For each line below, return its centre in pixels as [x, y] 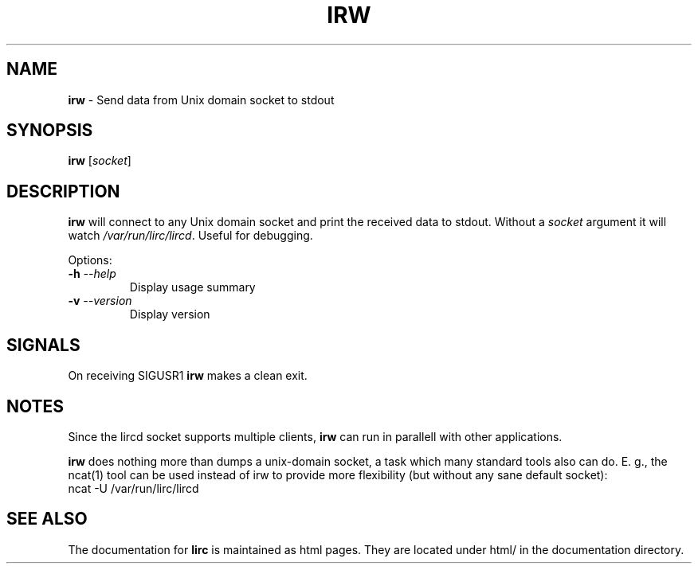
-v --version [100, 301]
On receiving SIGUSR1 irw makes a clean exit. [188, 376]
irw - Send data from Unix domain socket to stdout [201, 100]
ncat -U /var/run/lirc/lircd [133, 488]
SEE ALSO [47, 519]
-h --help [92, 274]
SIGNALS [43, 345]
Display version [170, 314]
